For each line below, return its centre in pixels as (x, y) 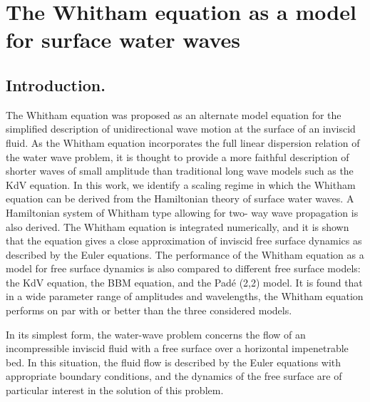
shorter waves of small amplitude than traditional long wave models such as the (180, 171)
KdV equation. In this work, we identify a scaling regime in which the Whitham (181, 184)
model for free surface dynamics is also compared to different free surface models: (183, 268)
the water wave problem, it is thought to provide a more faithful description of (178, 156)
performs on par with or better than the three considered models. (149, 310)
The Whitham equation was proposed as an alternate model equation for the (174, 114)
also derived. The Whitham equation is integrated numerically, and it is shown (178, 226)
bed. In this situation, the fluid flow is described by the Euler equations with (174, 362)
